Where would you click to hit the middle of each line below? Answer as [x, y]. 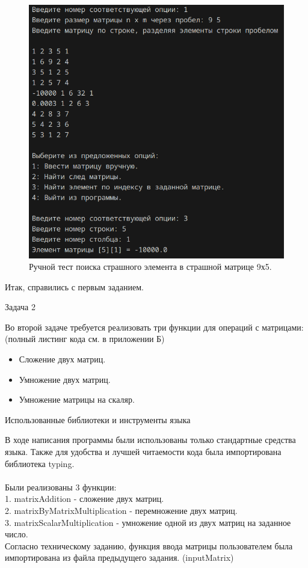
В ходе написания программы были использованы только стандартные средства [150, 440]
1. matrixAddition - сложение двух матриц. [85, 499]
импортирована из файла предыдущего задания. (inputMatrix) [119, 557]
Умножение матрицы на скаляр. [77, 399]
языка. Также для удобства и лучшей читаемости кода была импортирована [143, 452]
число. [17, 534]
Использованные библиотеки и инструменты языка [98, 419]
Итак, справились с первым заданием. [74, 286]
